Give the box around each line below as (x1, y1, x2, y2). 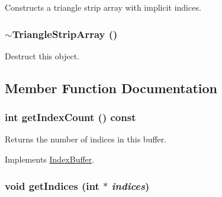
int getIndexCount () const (5, 110, 136, 125)
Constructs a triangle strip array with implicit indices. (5, 1, 201, 13)
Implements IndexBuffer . (5, 153, 95, 165)
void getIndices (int (5, 178, 99, 193)
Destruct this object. (5, 49, 79, 62)
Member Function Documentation (5, 78, 218, 97)
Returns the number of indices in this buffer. (5, 133, 167, 145)
